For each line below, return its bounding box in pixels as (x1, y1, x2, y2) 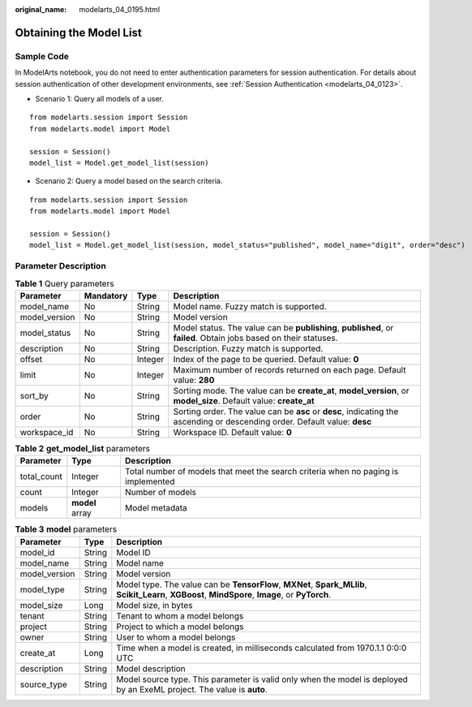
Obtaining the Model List (15, 25, 142, 40)
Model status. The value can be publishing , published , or (173, 321, 394, 333)
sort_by (19, 390, 49, 401)
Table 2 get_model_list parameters (15, 442, 150, 454)
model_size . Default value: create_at (173, 394, 315, 406)
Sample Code (15, 50, 69, 62)
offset (19, 353, 43, 364)
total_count (19, 471, 62, 482)
